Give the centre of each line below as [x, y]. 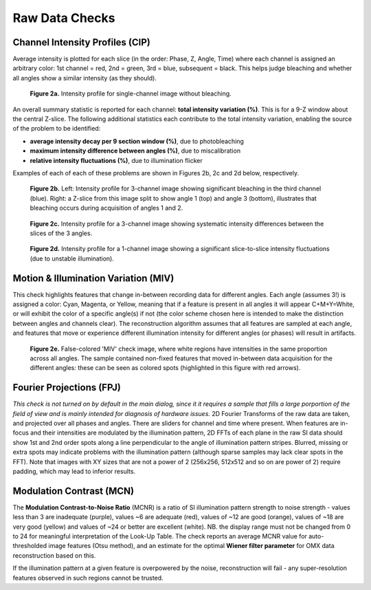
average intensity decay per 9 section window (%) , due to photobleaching [137, 141]
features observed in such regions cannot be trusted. [88, 578]
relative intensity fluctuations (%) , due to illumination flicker [116, 160]
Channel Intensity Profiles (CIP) [81, 42]
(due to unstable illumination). [72, 259]
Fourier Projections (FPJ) [67, 387]
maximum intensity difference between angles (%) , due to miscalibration [135, 151]
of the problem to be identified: [57, 129]
